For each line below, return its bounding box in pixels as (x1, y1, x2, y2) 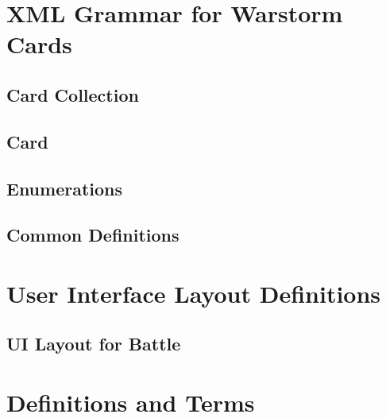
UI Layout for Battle (6, 331, 181, 356)
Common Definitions (6, 223, 179, 247)
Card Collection (6, 82, 139, 106)
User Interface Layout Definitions (6, 277, 381, 309)
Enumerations (6, 176, 123, 200)
